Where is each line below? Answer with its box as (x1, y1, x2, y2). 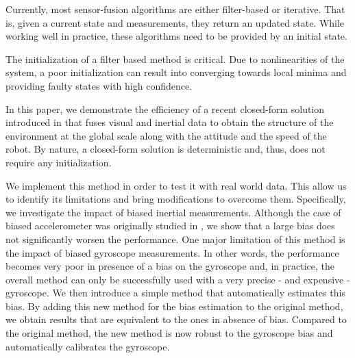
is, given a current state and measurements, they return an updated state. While (5, 15, 345, 29)
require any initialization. (5, 155, 112, 169)
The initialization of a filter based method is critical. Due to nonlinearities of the (5, 51, 345, 66)
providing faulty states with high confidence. (5, 78, 193, 92)
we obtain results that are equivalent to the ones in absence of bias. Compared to (5, 312, 347, 327)
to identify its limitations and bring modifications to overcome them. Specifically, (5, 192, 346, 206)
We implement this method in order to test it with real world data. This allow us (5, 178, 347, 192)
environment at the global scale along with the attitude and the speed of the (5, 128, 327, 142)
